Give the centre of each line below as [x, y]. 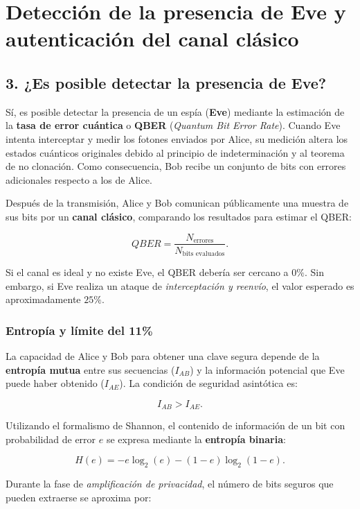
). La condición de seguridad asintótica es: [208, 383]
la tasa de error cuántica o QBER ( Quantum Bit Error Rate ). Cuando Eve [173, 125]
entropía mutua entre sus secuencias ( [90, 369]
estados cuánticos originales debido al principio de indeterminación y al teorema [175, 152]
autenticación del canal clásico [152, 38]
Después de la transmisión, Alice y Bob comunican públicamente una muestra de [177, 203]
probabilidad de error [51, 439]
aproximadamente [43, 299]
